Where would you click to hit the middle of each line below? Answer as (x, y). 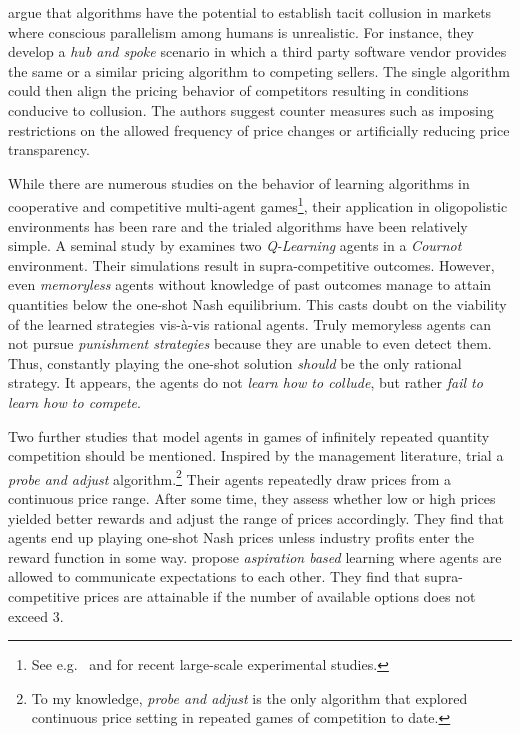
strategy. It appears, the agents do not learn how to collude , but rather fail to (245, 382)
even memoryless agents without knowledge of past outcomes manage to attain (250, 284)
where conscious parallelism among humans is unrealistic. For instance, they (241, 31)
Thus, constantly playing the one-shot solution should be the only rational (235, 362)
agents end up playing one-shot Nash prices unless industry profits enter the (241, 537)
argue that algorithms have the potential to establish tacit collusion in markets (250, 12)
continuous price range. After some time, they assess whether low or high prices (252, 497)
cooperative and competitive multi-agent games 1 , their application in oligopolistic (258, 204)
